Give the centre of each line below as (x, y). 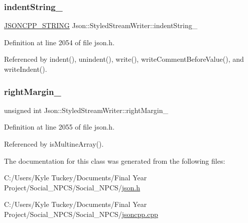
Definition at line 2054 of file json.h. (59, 42)
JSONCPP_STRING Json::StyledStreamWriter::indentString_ (101, 25)
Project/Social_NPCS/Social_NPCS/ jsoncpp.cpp (81, 214)
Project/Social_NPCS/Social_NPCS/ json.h (72, 187)
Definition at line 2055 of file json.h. (59, 127)
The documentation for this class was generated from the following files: (115, 160)
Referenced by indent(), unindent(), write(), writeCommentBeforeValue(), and (124, 59)
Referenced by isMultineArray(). (54, 144)
